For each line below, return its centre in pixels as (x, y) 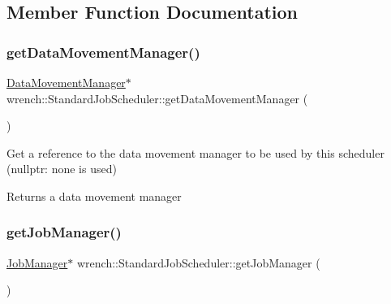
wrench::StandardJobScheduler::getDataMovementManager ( (157, 98)
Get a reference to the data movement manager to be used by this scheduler (195, 152)
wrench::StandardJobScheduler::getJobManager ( (198, 262)
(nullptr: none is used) (62, 169)
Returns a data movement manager (94, 195)
